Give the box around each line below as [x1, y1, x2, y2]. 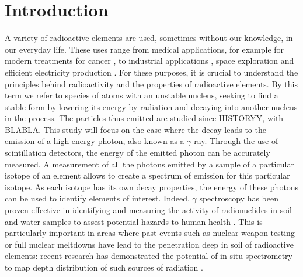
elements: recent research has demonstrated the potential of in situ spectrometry [5, 249, 292, 262]
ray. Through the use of [194, 135, 278, 147]
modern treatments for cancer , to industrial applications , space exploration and [5, 54, 294, 67]
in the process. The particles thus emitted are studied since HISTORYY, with [5, 112, 284, 124]
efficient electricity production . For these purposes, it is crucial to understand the [5, 66, 298, 78]
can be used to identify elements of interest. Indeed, [5, 192, 190, 204]
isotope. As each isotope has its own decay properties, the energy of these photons [5, 180, 299, 193]
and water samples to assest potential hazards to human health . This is [5, 215, 263, 227]
